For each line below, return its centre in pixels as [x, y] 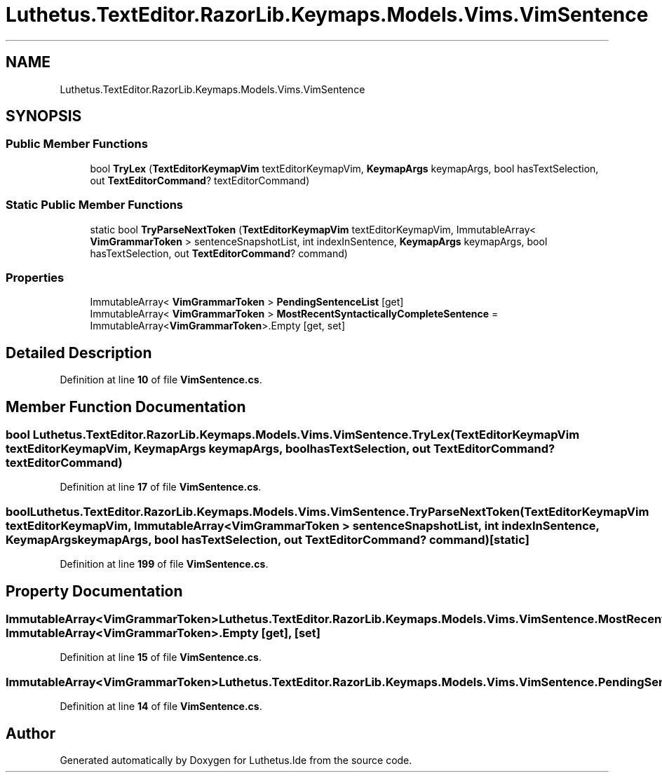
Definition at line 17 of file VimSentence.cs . [161, 487]
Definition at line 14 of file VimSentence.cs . [161, 707]
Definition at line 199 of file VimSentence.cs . [164, 564]
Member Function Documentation [126, 407]
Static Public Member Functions [95, 205]
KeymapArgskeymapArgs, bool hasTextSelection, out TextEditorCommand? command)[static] [268, 539]
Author [31, 733]
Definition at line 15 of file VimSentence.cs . [161, 657]
